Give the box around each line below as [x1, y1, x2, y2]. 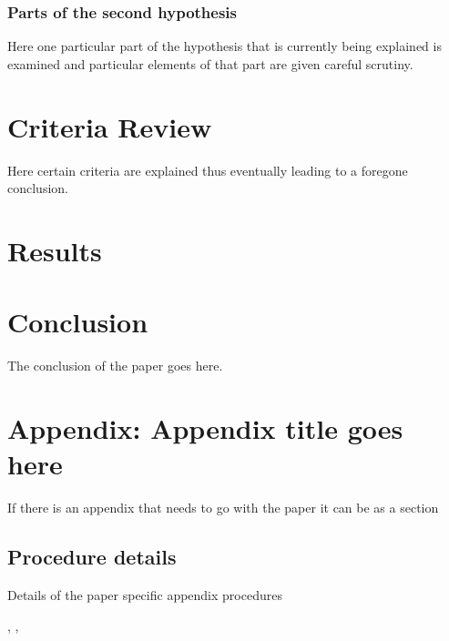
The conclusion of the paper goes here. [7, 356, 223, 375]
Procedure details [7, 543, 177, 571]
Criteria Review [7, 107, 212, 145]
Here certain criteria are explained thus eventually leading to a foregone [7, 160, 408, 179]
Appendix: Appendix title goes [7, 410, 403, 446]
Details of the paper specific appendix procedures [7, 585, 282, 604]
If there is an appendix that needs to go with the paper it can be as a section [7, 498, 439, 517]
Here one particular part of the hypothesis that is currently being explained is [7, 36, 442, 56]
